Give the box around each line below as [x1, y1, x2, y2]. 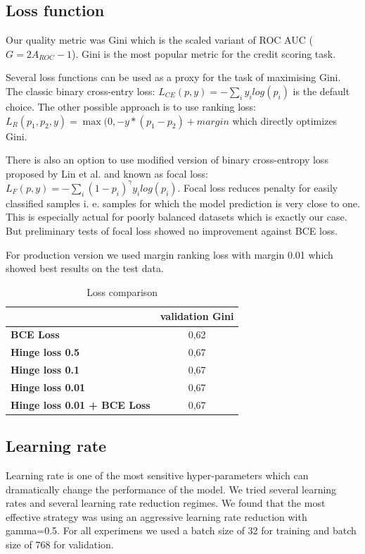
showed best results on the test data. [6, 261, 164, 276]
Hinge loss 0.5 [11, 345, 79, 359]
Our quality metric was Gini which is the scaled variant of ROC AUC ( [6, 32, 313, 47]
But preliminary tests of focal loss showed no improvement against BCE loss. [6, 223, 338, 238]
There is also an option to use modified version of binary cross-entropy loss [6, 152, 328, 167]
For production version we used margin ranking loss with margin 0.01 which [6, 247, 333, 261]
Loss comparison [87, 284, 158, 299]
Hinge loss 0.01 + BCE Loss [11, 397, 151, 412]
